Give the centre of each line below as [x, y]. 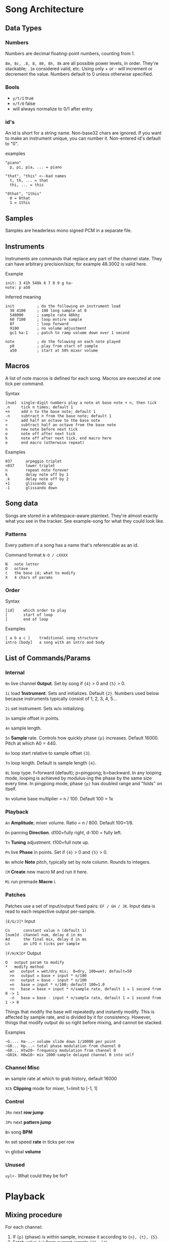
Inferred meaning [23, 297]
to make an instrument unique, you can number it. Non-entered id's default [83, 138]
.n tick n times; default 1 [39, 407]
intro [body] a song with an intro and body [55, 643]
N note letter [22, 564]
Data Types [23, 28]
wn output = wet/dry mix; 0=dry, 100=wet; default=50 [71, 971]
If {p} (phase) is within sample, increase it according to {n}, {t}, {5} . [86, 1237]
